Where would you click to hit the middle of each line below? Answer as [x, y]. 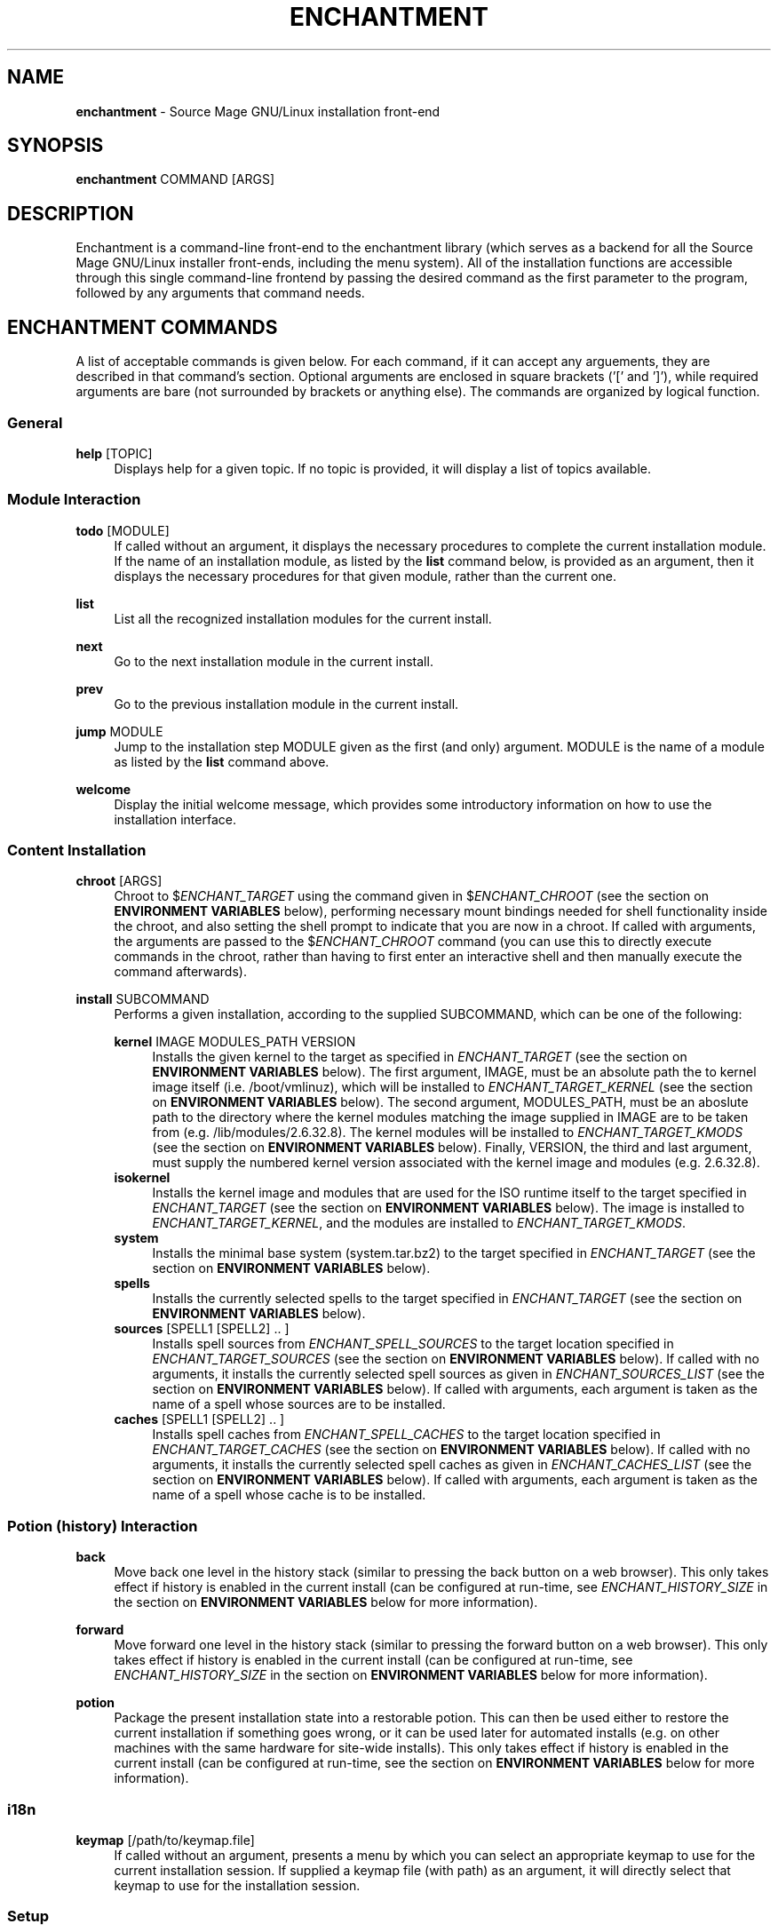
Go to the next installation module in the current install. [274, 661]
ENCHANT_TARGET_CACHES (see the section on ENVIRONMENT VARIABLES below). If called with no [451, 1450]
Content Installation [77, 850]
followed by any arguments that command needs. [220, 293]
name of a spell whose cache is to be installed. [289, 1495]
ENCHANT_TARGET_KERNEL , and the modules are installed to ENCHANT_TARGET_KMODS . [419, 1223]
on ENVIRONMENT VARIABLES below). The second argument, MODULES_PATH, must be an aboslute [450, 1102]
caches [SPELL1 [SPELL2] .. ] [199, 1419]
